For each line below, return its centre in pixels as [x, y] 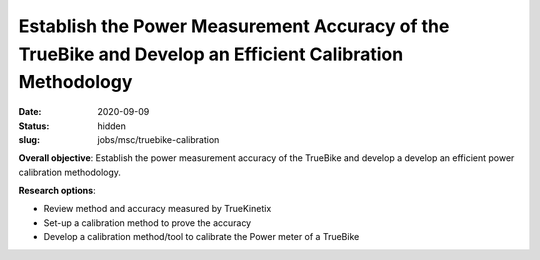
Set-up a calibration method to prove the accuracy [147, 222]
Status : [34, 126]
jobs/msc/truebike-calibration [158, 139]
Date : [30, 112]
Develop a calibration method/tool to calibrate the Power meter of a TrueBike [201, 237]
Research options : [57, 191]
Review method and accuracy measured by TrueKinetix [157, 209]
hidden [112, 126]
